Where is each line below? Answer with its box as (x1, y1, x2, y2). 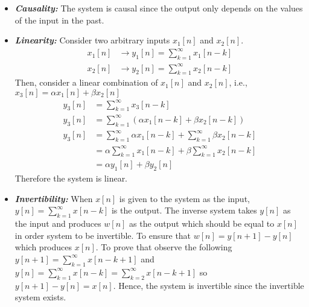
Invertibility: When (14, 192, 93, 204)
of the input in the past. (14, 13, 104, 26)
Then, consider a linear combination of (14, 76, 158, 89)
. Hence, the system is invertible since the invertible (113, 279, 304, 291)
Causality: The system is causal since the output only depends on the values (14, 2, 303, 14)
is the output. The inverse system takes (111, 204, 257, 217)
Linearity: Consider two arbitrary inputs (14, 34, 170, 46)
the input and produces (14, 217, 101, 230)
